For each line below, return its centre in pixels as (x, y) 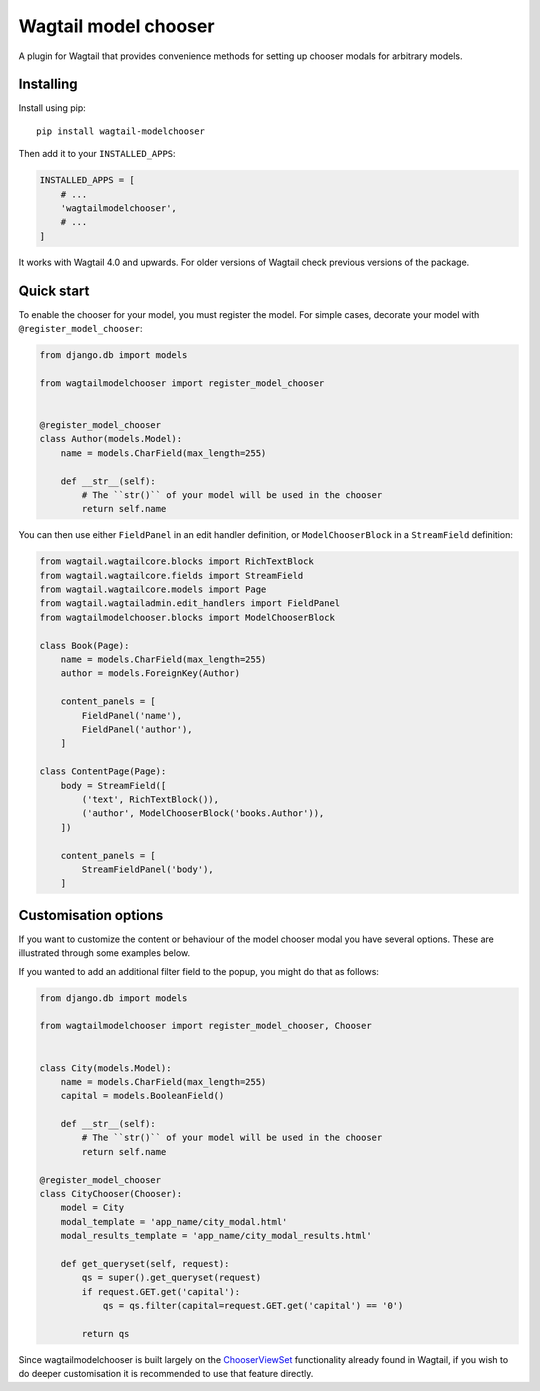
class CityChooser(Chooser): (111, 1194)
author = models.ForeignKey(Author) (150, 673)
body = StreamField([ (113, 785)
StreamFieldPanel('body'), (147, 869)
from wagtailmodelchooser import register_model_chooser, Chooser (205, 1026)
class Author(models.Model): (111, 439)
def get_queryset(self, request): (145, 1263)
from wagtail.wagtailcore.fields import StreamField (171, 575)
